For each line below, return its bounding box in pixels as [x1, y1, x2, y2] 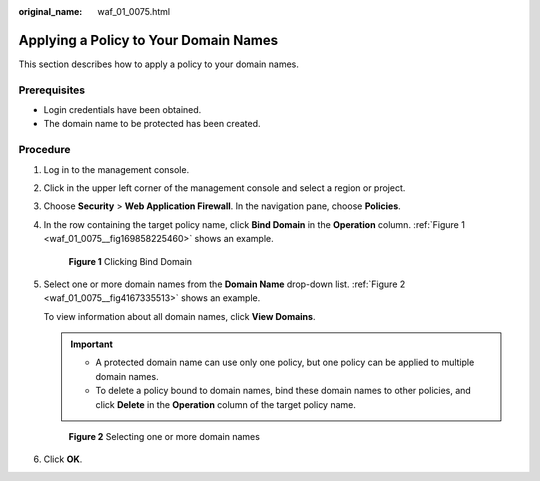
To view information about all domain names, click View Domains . [43, 310, 316, 322]
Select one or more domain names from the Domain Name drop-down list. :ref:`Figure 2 [43, 278, 406, 290]
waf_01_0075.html [97, 6, 170, 17]
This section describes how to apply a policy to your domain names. [18, 58, 299, 70]
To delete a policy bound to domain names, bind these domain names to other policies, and [95, 385, 472, 397]
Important [70, 338, 114, 350]
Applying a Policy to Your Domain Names [18, 31, 279, 49]
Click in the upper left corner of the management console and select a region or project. [43, 181, 406, 194]
